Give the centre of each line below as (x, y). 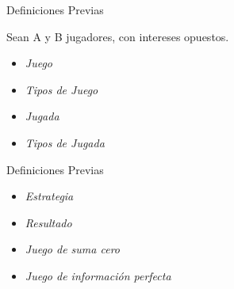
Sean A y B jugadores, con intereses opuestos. (118, 36)
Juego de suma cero (72, 249)
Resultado (48, 222)
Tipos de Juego (61, 89)
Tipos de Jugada (65, 142)
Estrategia (49, 196)
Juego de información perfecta (98, 275)
